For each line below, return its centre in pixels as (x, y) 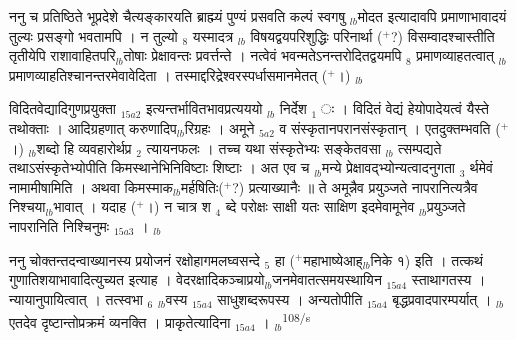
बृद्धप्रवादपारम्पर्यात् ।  (444, 298)
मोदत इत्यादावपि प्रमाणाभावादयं (432, 16)
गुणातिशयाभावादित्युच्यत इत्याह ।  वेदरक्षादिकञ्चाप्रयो (137, 279)
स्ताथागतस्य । (448, 279)
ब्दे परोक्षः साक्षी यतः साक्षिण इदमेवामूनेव (320, 206)
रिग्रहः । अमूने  (222, 127)
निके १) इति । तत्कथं (427, 259)
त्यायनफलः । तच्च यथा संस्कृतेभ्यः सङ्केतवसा (263, 147)
